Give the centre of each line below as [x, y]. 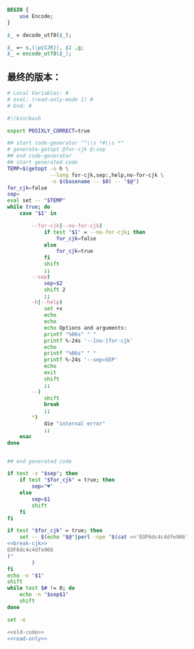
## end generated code [39, 461]
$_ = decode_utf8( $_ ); [39, 35]
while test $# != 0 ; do [41, 588]
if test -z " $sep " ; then [43, 474]
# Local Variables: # [38, 93]
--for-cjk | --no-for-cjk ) [67, 226]
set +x [53, 309]
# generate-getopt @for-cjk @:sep [57, 150]
